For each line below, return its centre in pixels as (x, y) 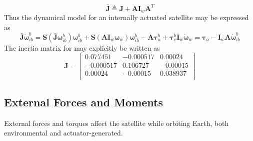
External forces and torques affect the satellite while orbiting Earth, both (116, 123)
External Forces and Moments (84, 102)
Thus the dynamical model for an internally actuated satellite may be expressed (126, 17)
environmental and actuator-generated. (63, 133)
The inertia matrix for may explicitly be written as (82, 47)
